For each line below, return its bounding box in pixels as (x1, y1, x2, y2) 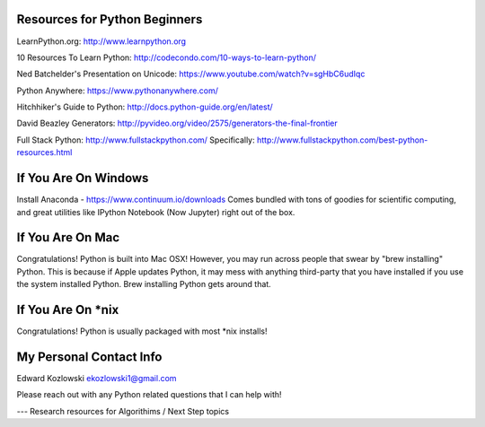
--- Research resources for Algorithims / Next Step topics (16, 405, 229, 416)
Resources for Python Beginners (16, 12, 203, 27)
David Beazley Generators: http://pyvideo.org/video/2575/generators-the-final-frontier (16, 118, 339, 129)
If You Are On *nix (16, 302, 119, 318)
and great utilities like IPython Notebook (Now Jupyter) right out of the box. (16, 206, 295, 217)
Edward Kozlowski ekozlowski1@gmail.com (16, 373, 177, 384)
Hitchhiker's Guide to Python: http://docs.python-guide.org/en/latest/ (16, 101, 273, 112)
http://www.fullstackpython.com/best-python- (256, 135, 428, 145)
